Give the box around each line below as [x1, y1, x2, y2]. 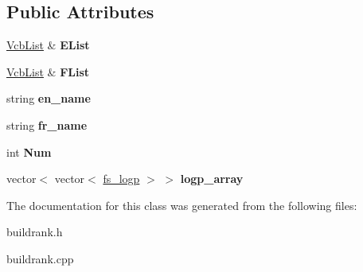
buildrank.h [6, 223, 63, 240]
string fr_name [6, 116, 88, 133]
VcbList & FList [6, 63, 90, 80]
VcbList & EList [6, 37, 90, 53]
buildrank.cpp [6, 250, 74, 266]
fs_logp [103, 170, 140, 187]
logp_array [180, 170, 244, 187]
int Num [6, 143, 52, 160]
